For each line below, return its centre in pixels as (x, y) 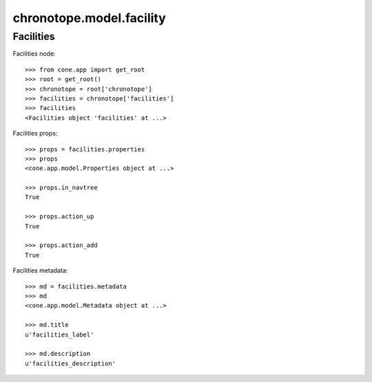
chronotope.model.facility (90, 18)
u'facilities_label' (60, 335)
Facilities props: (35, 134)
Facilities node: (34, 54)
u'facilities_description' (71, 363)
